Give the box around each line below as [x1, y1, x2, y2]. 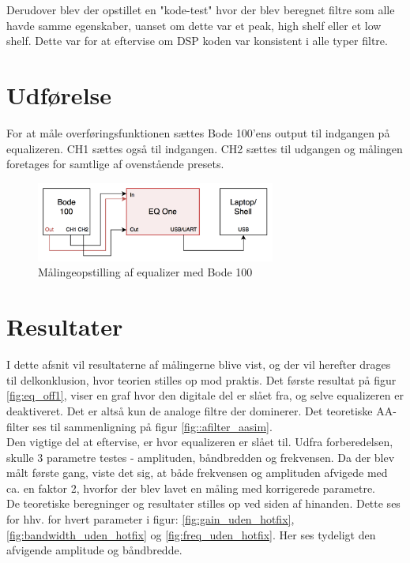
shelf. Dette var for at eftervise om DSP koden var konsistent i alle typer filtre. [6, 32, 388, 49]
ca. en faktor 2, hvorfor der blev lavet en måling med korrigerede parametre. [6, 479, 376, 496]
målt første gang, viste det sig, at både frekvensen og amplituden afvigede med [6, 464, 388, 481]
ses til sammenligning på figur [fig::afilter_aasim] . [32, 418, 273, 434]
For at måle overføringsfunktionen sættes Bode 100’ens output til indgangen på [6, 124, 390, 141]
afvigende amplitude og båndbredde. [6, 542, 182, 558]
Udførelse [6, 78, 112, 111]
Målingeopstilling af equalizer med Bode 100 [38, 264, 253, 280]
